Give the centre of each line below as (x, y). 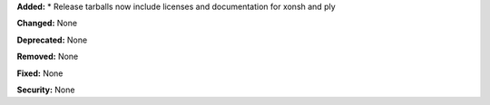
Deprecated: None (52, 40)
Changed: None (47, 24)
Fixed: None (40, 73)
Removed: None (48, 57)
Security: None (46, 90)
